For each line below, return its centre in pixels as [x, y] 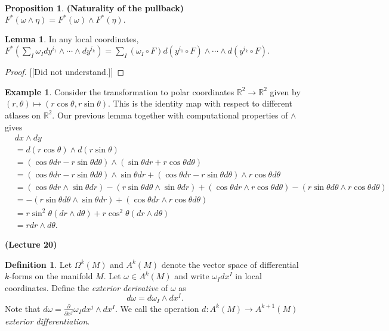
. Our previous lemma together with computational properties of [170, 115]
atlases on [23, 115]
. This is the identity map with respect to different [200, 103]
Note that [23, 308]
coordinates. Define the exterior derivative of [87, 287]
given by [285, 91]
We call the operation [160, 308]
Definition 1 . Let [38, 264]
